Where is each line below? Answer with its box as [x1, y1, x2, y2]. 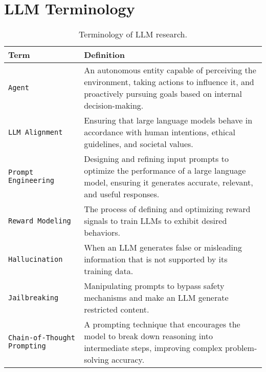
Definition [84, 49, 125, 61]
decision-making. [84, 99, 144, 112]
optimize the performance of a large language [84, 164, 246, 177]
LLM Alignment [8, 128, 63, 136]
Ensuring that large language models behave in [84, 114, 253, 127]
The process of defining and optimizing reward [84, 203, 251, 215]
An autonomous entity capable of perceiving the [84, 64, 256, 76]
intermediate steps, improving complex [84, 342, 223, 354]
